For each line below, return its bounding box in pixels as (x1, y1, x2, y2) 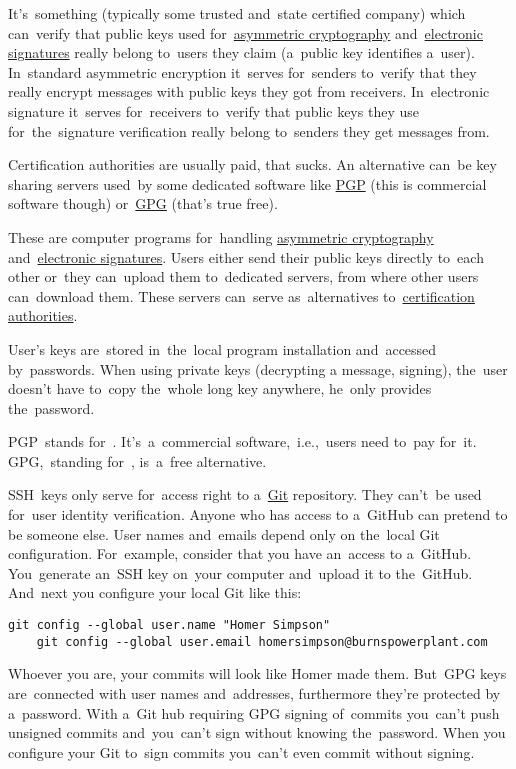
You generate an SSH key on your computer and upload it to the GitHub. (8, 562, 473, 583)
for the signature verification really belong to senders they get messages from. (8, 120, 490, 141)
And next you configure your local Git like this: (8, 582, 302, 603)
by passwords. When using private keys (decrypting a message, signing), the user (8, 358, 508, 379)
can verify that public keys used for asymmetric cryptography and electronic (8, 22, 483, 43)
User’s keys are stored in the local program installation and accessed (8, 338, 437, 359)
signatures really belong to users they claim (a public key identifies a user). (8, 42, 475, 63)
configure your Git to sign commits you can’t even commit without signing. (8, 741, 475, 762)
